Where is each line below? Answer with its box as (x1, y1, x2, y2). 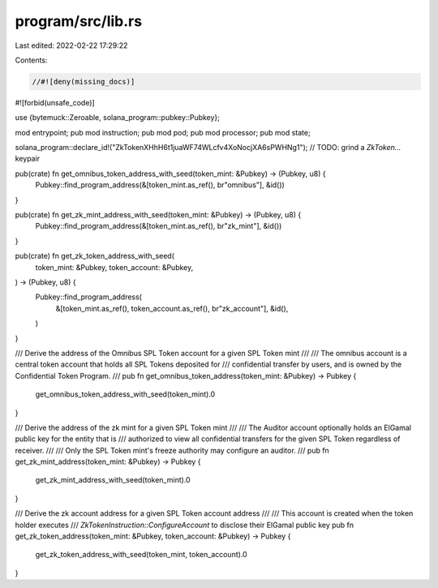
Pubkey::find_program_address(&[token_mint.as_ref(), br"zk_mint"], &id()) (35, 221, 282, 231)
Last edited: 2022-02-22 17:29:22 (15, 41, 128, 50)
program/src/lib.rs (15, 12, 142, 30)
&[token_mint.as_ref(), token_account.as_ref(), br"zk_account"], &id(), (55, 303, 289, 313)
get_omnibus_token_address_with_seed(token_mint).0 (35, 389, 216, 399)
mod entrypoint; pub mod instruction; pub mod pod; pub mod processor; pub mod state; (15, 127, 311, 137)
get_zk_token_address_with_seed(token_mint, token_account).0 (35, 550, 247, 560)
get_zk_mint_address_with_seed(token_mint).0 (35, 475, 191, 485)
